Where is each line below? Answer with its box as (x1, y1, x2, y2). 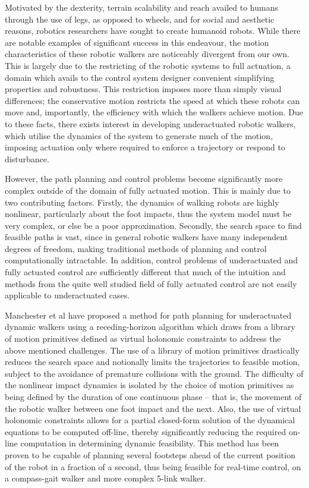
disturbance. (5, 152, 49, 165)
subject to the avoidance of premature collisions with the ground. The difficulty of (5, 367, 304, 379)
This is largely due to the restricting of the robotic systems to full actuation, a (5, 59, 291, 71)
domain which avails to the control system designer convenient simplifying (5, 71, 275, 83)
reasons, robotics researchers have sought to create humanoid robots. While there (5, 24, 301, 37)
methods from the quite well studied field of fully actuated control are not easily (5, 277, 297, 289)
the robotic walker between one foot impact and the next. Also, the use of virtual (5, 402, 301, 414)
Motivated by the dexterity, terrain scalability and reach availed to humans (5, 1, 278, 13)
